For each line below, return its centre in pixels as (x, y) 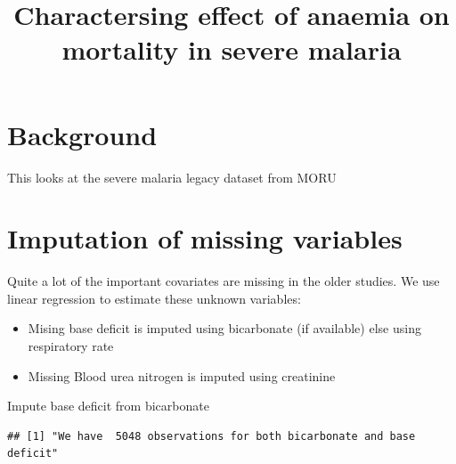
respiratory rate (71, 346)
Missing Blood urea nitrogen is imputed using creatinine (182, 375)
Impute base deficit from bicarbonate (108, 406)
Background (82, 134)
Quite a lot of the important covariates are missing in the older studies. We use (224, 281)
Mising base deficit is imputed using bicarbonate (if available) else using (224, 328)
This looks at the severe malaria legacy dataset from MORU (172, 177)
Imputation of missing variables (205, 238)
